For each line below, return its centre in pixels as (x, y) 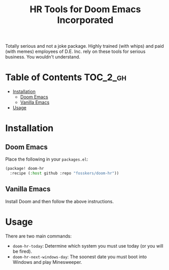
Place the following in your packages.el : (47, 159)
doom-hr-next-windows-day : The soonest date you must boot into (80, 257)
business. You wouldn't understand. (43, 57)
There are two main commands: (39, 236)
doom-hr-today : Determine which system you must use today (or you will (88, 246)
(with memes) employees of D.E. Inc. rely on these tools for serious (75, 51)
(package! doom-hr (25, 169)
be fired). (22, 251)
